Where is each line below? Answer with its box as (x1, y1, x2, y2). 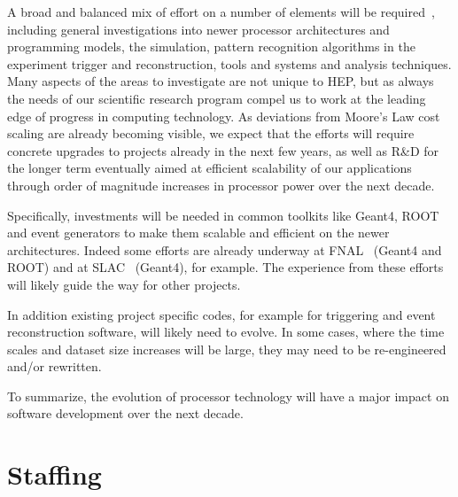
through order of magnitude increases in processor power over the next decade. (7, 175, 435, 194)
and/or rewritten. (7, 357, 102, 376)
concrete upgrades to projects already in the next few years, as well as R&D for (7, 141, 439, 159)
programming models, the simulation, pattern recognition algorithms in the (7, 37, 415, 56)
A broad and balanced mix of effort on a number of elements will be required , (7, 3, 435, 20)
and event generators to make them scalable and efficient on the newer (7, 223, 390, 242)
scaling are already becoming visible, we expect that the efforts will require (7, 124, 415, 143)
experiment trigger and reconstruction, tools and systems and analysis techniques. (7, 54, 452, 73)
